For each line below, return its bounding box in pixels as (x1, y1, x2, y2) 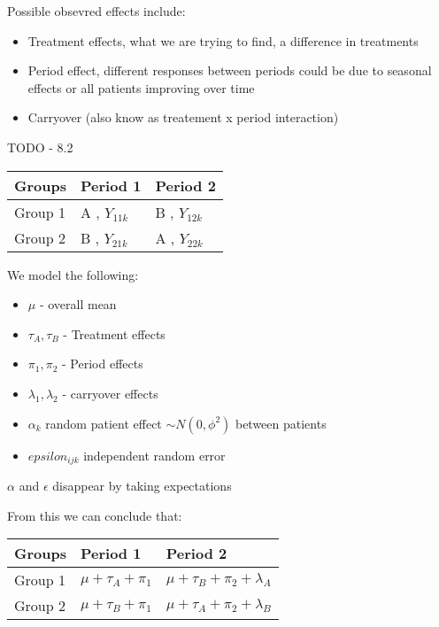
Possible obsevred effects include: (7, 2, 186, 19)
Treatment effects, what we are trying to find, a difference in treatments (27, 31, 419, 50)
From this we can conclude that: (7, 506, 182, 524)
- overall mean (39, 295, 117, 313)
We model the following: (7, 265, 139, 283)
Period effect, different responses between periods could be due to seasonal (27, 61, 432, 80)
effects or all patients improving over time (27, 78, 255, 97)
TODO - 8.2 (7, 137, 73, 156)
